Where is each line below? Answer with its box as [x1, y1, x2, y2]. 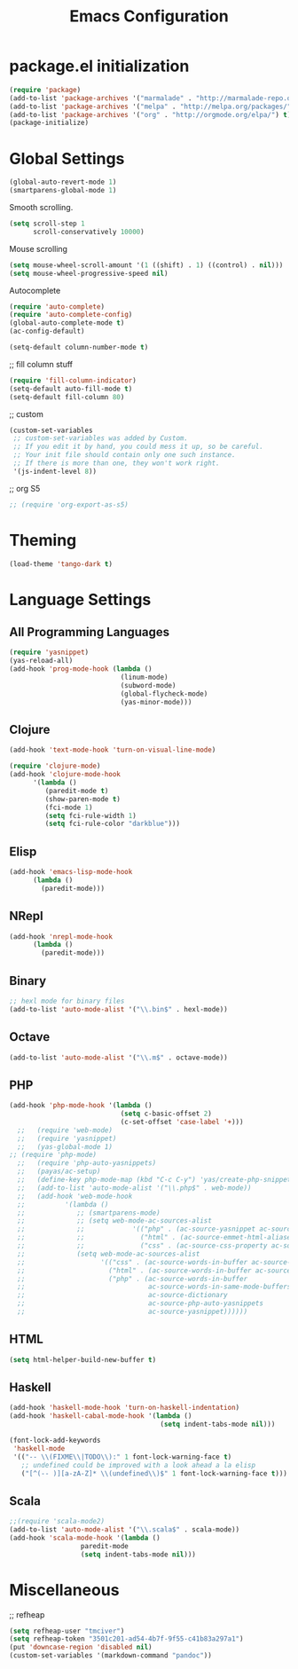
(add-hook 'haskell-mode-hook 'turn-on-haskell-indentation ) [9, 1404, 240, 1413]
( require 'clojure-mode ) [9, 761, 101, 771]
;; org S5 [9, 483, 41, 493]
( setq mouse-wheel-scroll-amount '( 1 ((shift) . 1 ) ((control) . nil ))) [9, 260, 284, 270]
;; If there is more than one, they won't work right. [12, 459, 220, 468]
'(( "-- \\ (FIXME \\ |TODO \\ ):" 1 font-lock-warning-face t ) [12, 1453, 232, 1461]
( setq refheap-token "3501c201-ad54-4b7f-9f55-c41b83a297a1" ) [9, 1634, 244, 1643]
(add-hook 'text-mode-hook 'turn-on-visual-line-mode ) [9, 745, 216, 755]
